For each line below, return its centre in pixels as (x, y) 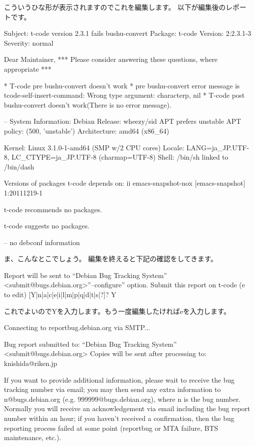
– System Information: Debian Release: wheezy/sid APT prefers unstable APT (123, 121)
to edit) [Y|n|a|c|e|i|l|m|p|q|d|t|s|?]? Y (60, 294)
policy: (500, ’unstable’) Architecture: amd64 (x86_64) (87, 130)
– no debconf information (42, 242)
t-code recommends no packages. (53, 209)
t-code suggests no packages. (47, 226)
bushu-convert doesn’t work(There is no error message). (88, 104)
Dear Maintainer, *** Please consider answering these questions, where (111, 59)
